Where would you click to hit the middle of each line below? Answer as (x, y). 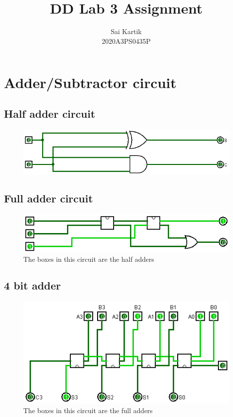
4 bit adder (33, 285)
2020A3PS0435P (126, 41)
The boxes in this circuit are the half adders (89, 259)
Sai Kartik (126, 31)
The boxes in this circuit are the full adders (88, 410)
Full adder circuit (49, 198)
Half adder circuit (50, 113)
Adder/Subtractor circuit (90, 82)
